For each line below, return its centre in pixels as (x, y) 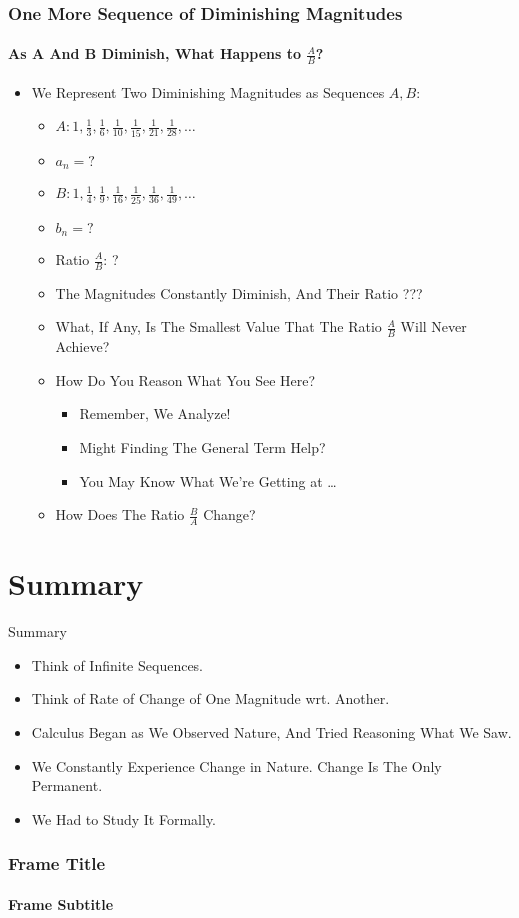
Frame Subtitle (61, 903)
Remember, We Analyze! (155, 413)
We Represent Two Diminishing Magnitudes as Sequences (208, 91)
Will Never (433, 326)
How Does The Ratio (120, 514)
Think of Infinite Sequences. (117, 664)
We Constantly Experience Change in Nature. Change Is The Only (236, 765)
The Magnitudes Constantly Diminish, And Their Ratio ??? (239, 292)
